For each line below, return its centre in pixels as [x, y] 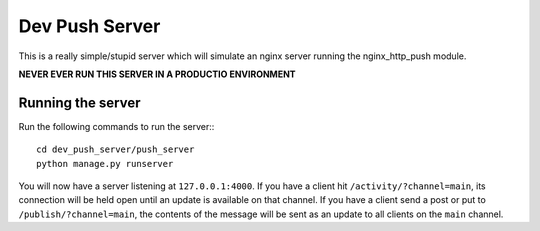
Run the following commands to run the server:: [116, 126]
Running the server [79, 102]
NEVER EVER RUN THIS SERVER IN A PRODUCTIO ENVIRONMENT [157, 74]
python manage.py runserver [105, 163]
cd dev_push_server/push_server [115, 149]
